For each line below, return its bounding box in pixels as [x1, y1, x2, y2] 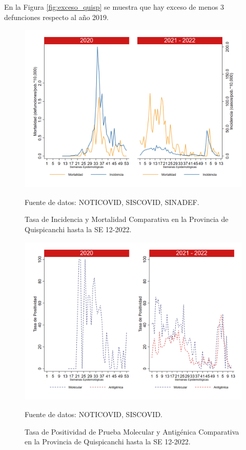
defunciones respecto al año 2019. [4, 11, 109, 22]
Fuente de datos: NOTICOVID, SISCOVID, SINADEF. [25, 196, 199, 207]
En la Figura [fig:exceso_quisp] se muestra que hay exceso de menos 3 [4, 2, 224, 12]
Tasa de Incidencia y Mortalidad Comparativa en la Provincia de [25, 214, 229, 224]
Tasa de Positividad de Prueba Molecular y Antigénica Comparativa [25, 426, 239, 437]
